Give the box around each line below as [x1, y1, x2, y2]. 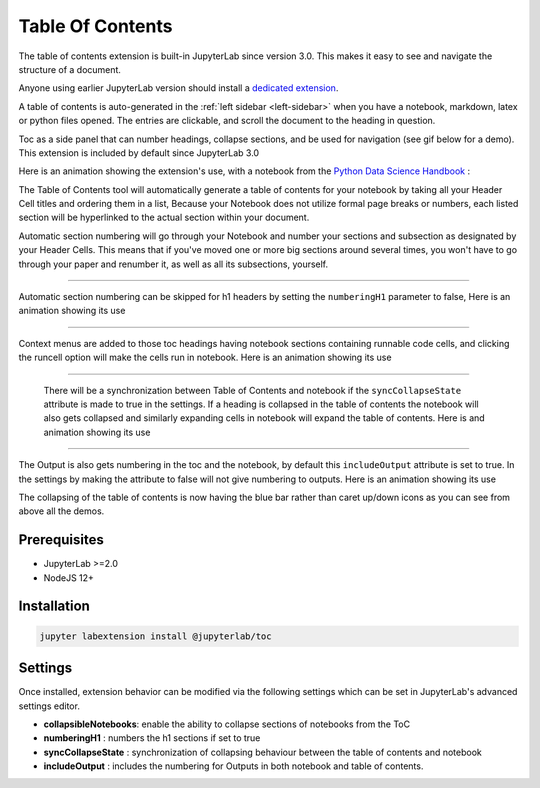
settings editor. [18, 700, 80, 712]
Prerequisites [18, 531, 104, 549]
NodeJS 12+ [43, 571, 95, 584]
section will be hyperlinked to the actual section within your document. [18, 211, 310, 224]
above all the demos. [18, 505, 105, 517]
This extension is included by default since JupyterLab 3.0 [18, 146, 260, 159]
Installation [18, 598, 90, 615]
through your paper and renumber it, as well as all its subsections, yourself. [18, 258, 329, 270]
